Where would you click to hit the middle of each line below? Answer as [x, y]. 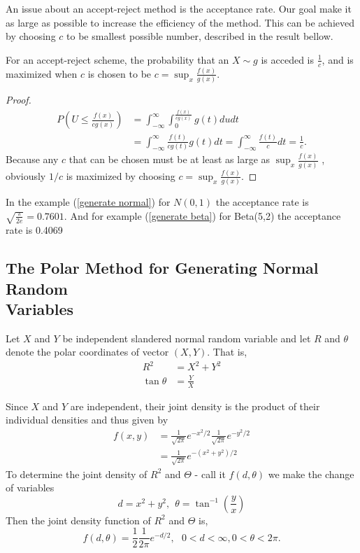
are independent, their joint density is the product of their [195, 406]
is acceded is [288, 59]
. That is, [227, 352]
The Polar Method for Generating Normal [162, 268]
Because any [32, 159]
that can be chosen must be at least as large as [170, 159]
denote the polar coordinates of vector [87, 352]
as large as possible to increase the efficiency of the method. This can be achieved [180, 22]
